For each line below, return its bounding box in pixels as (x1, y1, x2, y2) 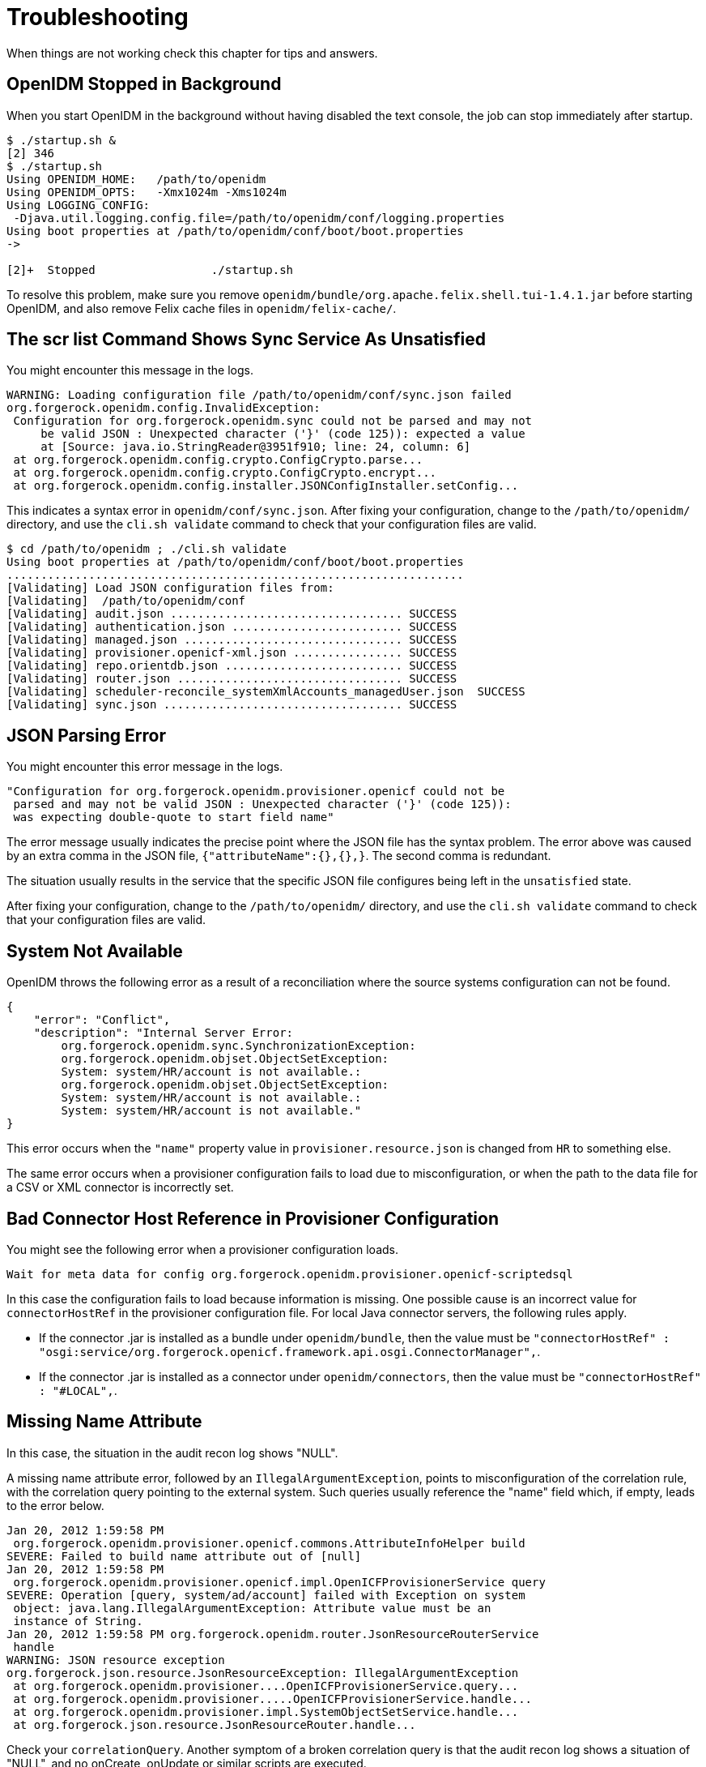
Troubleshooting (6, 3, 189, 31)
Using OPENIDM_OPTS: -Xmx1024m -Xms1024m (6, 185, 287, 199)
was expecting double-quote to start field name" (13, 811, 334, 824)
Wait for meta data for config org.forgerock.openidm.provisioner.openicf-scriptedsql (6, 1267, 573, 1281)
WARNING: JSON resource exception (6, 1653, 225, 1666)
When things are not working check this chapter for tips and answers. (6, 45, 378, 60)
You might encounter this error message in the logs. (6, 759, 283, 774)
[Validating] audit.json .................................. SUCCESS (6, 607, 457, 621)
